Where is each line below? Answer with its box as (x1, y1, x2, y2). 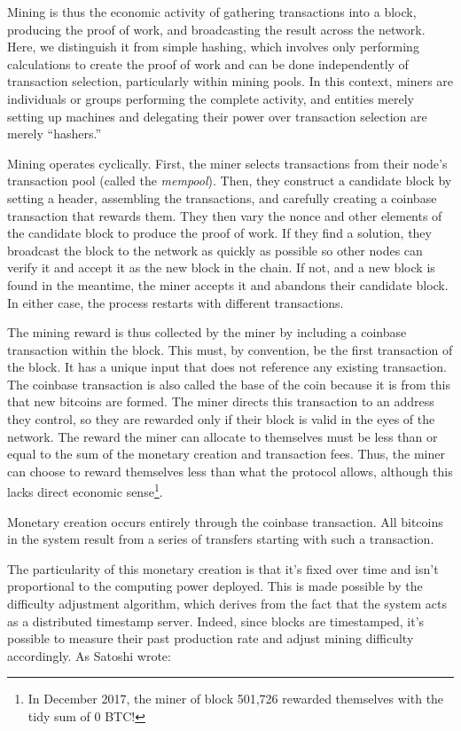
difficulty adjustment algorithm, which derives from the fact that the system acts (7, 594, 447, 613)
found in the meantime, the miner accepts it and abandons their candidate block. (7, 275, 449, 294)
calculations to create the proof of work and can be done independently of (7, 54, 409, 73)
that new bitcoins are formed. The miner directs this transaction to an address (7, 392, 434, 411)
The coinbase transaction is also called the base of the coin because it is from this (7, 374, 450, 393)
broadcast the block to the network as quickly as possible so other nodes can (7, 240, 423, 259)
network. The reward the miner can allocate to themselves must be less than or (7, 427, 438, 445)
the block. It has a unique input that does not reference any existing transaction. (7, 358, 447, 376)
